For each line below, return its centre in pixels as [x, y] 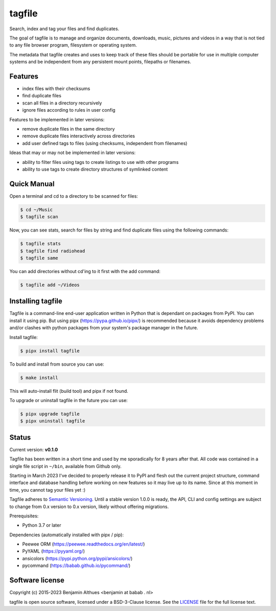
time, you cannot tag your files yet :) [48, 490]
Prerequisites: [24, 516]
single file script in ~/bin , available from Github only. [65, 466]
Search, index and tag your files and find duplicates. [64, 29]
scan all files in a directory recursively [62, 103]
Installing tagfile [36, 301]
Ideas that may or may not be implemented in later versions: [73, 153]
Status [20, 437]
